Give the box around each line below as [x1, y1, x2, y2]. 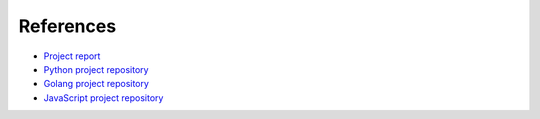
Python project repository [43, 63, 149, 75]
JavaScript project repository [43, 91, 164, 104]
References [18, 15, 117, 37]
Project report [43, 50, 101, 62]
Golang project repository [43, 78, 150, 90]
